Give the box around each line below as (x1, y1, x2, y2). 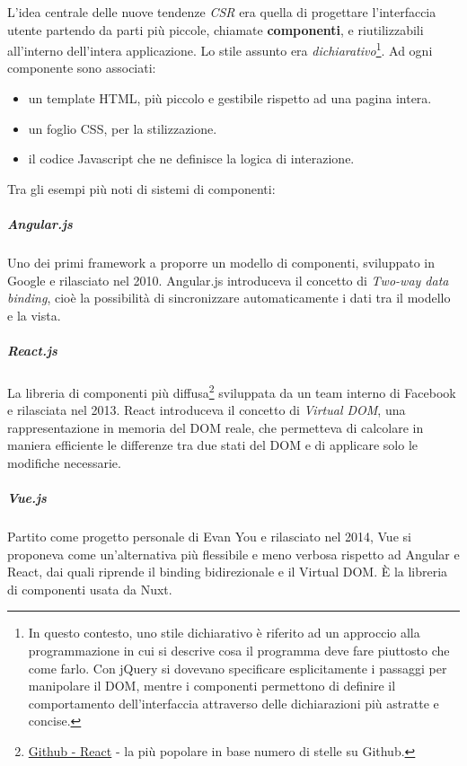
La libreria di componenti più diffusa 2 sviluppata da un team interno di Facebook (7, 380, 456, 401)
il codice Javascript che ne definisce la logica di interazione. (28, 149, 355, 168)
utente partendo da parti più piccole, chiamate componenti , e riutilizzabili (7, 20, 424, 39)
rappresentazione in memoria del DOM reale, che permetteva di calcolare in (7, 418, 424, 436)
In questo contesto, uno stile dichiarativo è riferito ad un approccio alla (28, 623, 420, 642)
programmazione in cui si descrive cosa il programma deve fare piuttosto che (28, 641, 450, 660)
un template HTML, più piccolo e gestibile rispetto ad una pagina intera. (28, 89, 432, 108)
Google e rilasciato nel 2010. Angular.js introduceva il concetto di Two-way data (7, 270, 449, 289)
